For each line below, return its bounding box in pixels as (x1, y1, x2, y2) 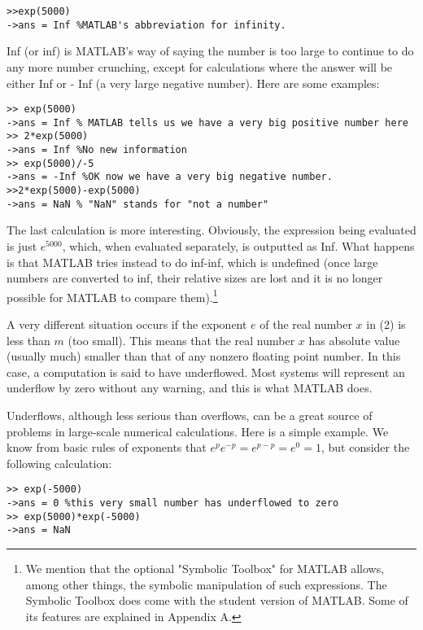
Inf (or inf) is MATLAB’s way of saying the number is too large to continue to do (7, 42, 414, 59)
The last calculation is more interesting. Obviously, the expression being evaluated (7, 221, 416, 238)
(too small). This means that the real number (68, 331, 295, 348)
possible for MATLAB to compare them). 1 (7, 286, 218, 305)
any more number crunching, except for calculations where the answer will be (7, 58, 393, 75)
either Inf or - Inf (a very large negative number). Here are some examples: (7, 74, 380, 91)
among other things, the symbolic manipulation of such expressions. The (25, 575, 387, 593)
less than (7, 331, 50, 348)
